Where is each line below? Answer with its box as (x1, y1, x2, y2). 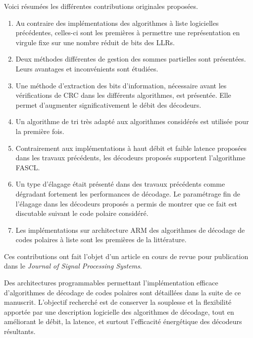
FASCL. (15, 162, 40, 172)
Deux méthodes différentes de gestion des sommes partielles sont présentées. (15, 54, 246, 64)
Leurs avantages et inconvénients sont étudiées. (15, 63, 158, 73)
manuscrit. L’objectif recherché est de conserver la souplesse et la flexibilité (4, 297, 232, 307)
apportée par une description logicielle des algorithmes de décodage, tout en (4, 306, 234, 317)
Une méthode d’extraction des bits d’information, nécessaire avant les (15, 80, 227, 90)
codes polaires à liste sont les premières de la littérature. (15, 234, 187, 245)
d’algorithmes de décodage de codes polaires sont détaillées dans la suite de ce (4, 287, 241, 297)
